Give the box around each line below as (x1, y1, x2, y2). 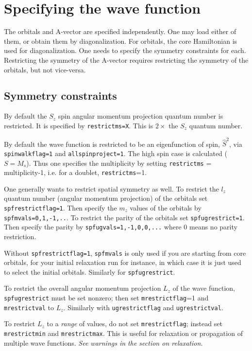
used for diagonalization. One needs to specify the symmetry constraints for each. (4, 45, 246, 55)
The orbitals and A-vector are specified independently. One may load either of (4, 26, 236, 36)
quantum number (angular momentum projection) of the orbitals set (4, 193, 208, 203)
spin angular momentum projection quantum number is (58, 111, 223, 121)
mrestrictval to (4, 302, 54, 312)
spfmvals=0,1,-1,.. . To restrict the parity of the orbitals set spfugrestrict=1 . (4, 212, 245, 222)
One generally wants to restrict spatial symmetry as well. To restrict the (4, 183, 219, 193)
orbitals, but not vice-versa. (4, 64, 86, 74)
